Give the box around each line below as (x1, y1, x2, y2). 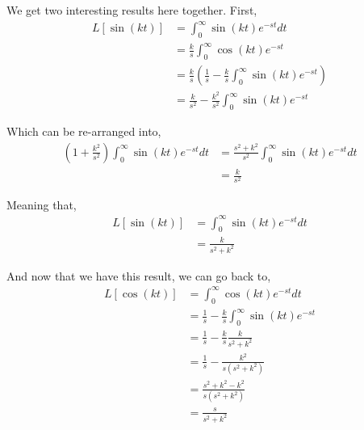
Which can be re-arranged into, (6, 123, 161, 140)
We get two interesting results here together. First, (6, 2, 257, 18)
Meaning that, (6, 196, 77, 213)
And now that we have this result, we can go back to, (6, 267, 271, 284)
